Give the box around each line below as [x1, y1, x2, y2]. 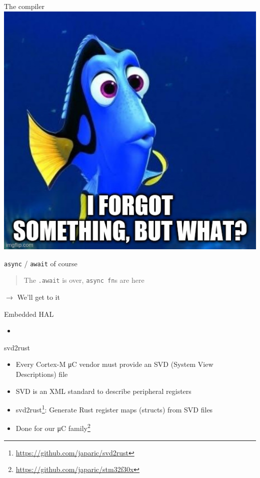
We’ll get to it [17, 292, 60, 302]
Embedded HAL [4, 308, 54, 319]
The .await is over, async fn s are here [23, 275, 144, 285]
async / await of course [4, 258, 77, 268]
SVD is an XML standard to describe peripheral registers [15, 385, 191, 396]
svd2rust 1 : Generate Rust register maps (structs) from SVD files [15, 403, 213, 414]
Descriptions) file [15, 369, 68, 379]
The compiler [4, 1, 44, 11]
